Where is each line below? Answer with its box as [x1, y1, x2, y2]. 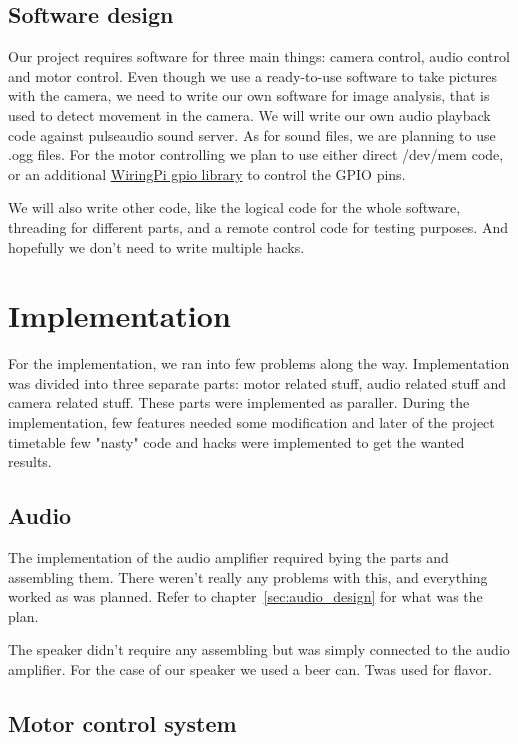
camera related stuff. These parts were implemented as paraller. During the [8, 392, 470, 413]
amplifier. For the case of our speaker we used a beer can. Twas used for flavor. [8, 659, 492, 679]
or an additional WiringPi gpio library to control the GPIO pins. [8, 163, 406, 184]
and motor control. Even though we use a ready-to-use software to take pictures [8, 65, 498, 86]
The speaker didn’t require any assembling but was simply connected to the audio [8, 639, 510, 660]
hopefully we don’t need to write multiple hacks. [8, 236, 305, 257]
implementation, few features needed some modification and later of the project [8, 412, 495, 433]
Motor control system [8, 707, 237, 738]
